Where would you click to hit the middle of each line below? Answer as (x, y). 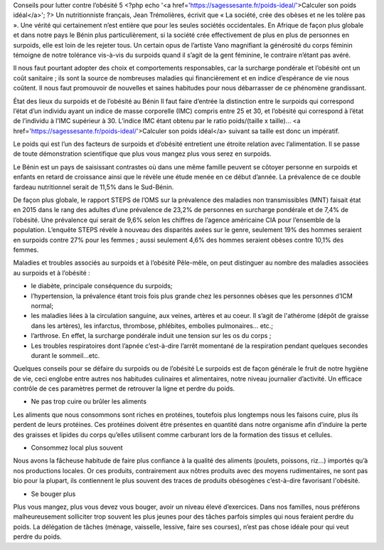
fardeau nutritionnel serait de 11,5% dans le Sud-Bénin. (94, 187)
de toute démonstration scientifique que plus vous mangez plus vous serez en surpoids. (142, 154)
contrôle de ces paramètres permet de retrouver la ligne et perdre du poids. (124, 388)
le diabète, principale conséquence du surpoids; (102, 286)
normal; (42, 305)
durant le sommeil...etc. (65, 355)
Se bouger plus (53, 494)
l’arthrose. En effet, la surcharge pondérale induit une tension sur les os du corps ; (151, 336)
